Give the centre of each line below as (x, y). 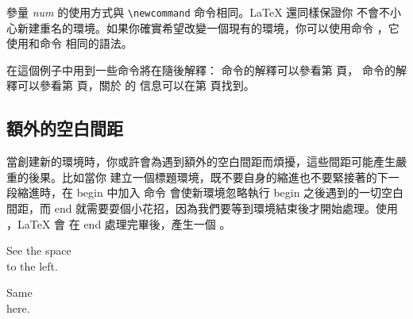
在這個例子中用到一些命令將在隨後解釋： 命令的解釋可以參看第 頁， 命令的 (201, 69)
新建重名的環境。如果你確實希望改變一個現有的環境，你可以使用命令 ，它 (208, 27)
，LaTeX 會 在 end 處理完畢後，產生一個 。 (119, 223)
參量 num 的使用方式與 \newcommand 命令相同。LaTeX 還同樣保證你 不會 (193, 12)
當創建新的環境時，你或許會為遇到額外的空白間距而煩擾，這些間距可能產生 (201, 161)
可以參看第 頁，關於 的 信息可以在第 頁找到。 (136, 85)
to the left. (32, 265)
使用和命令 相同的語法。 (69, 43)
